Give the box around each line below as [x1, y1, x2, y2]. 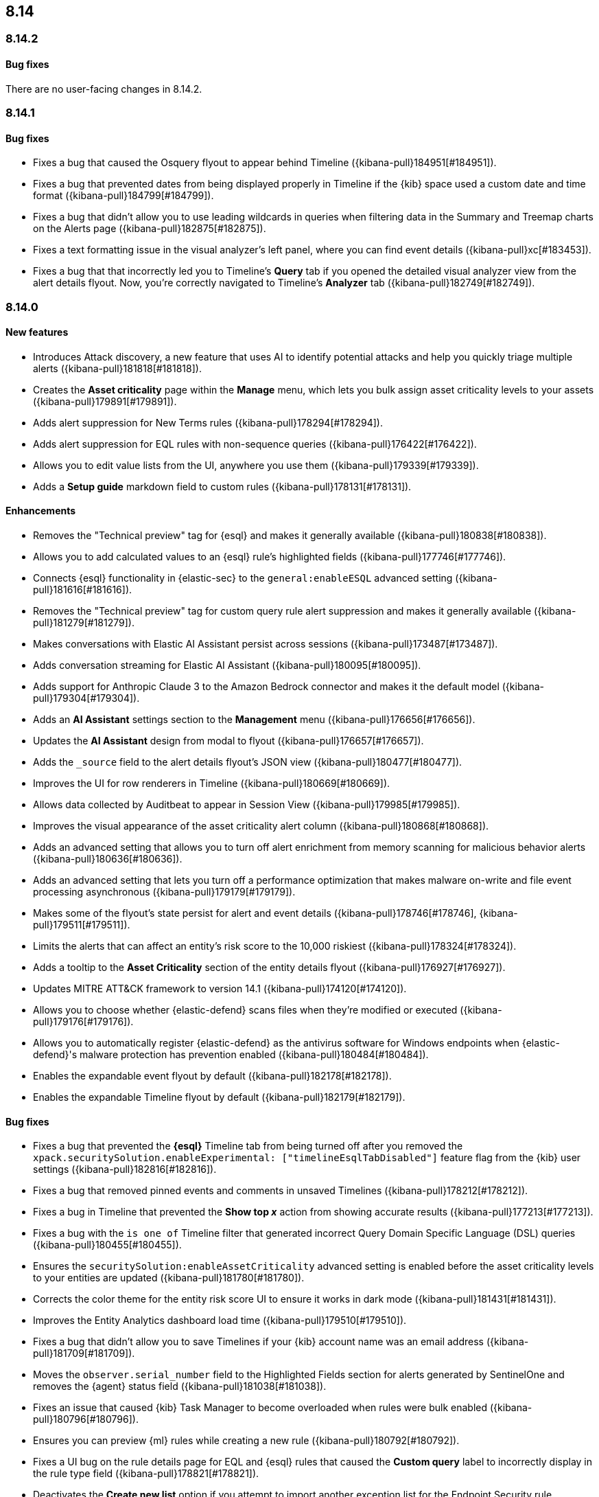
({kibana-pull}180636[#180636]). [33, 853, 183, 865]
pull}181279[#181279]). [33, 617, 134, 629]
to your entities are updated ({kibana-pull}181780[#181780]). [33, 1272, 305, 1284]
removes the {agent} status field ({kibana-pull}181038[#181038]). [33, 1380, 327, 1393]
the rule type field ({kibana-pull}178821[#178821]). [33, 1467, 259, 1480]
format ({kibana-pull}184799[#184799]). [33, 190, 214, 202]
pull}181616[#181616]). [33, 584, 132, 596]
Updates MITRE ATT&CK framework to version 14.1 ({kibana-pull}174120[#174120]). [33, 983, 407, 995]
